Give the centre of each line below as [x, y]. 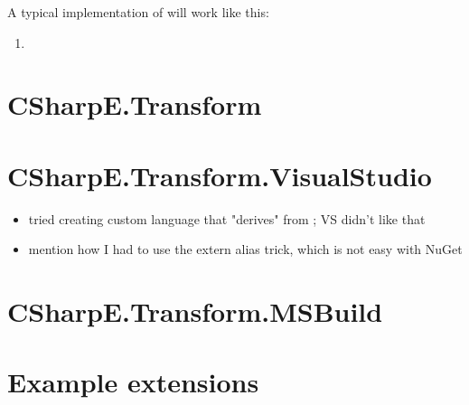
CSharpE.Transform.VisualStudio [220, 175]
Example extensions [133, 382]
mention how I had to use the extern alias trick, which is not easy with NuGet [245, 249]
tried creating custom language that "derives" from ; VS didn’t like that [227, 218]
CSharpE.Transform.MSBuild [195, 311]
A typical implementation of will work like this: [138, 12]
